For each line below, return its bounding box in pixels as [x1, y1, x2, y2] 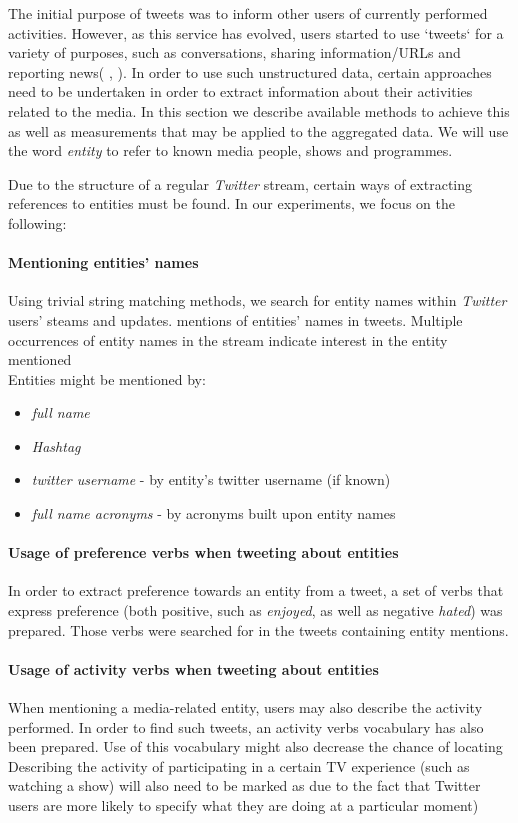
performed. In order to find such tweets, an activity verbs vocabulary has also [8, 716, 484, 737]
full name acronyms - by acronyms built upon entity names [31, 503, 396, 524]
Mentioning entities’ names [8, 252, 199, 273]
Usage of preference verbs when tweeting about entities [8, 542, 399, 563]
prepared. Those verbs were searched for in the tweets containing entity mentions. [8, 619, 509, 640]
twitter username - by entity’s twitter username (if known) [31, 469, 391, 490]
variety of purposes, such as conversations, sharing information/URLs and [8, 42, 461, 63]
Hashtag [31, 435, 81, 456]
